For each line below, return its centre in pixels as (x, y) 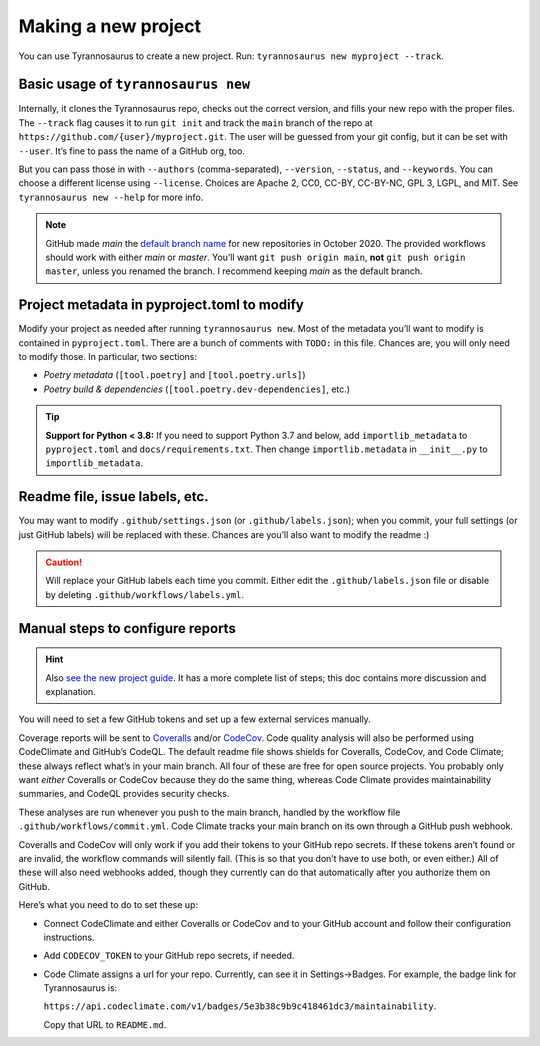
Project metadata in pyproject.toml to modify (161, 305)
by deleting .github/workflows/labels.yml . (145, 594)
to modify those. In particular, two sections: (107, 357)
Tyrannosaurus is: (80, 988)
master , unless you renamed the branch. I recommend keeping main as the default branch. (234, 271)
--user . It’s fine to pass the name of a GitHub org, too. (131, 151)
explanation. (71, 692)
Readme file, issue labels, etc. (113, 496)
